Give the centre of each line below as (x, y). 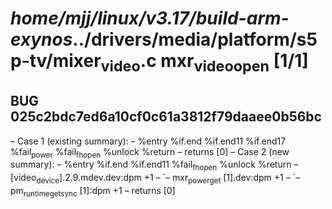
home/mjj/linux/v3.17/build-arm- (150, 18)
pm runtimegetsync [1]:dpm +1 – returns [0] (93, 191)
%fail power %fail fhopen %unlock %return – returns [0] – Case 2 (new (150, 152)
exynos (41, 39)
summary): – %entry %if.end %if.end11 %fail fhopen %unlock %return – (154, 165)
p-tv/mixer (56, 61)
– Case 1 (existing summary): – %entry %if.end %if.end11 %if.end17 (148, 141)
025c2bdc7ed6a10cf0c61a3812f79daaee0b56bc (166, 117)
